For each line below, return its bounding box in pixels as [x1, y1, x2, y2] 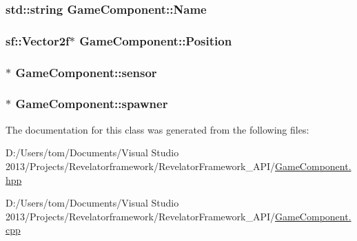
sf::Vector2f [6, 32, 70, 49]
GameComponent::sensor [15, 63, 157, 81]
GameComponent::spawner [15, 95, 168, 112]
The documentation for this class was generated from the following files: [6, 122, 309, 136]
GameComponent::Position [79, 32, 232, 49]
